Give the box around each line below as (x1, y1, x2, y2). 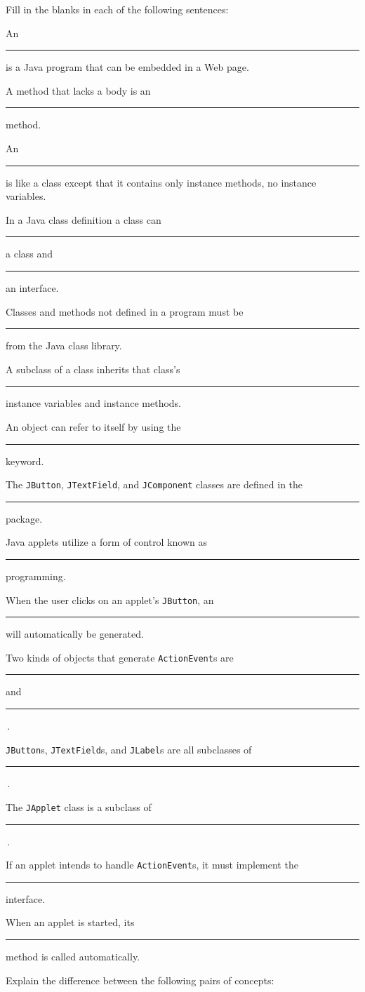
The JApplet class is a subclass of (6, 799, 152, 814)
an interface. (6, 280, 59, 295)
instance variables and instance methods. (6, 396, 182, 410)
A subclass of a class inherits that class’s (6, 361, 180, 376)
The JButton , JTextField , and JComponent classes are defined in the (6, 477, 303, 492)
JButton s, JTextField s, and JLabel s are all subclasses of (6, 742, 252, 756)
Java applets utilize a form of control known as (6, 535, 208, 549)
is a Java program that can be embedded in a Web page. (6, 60, 249, 74)
